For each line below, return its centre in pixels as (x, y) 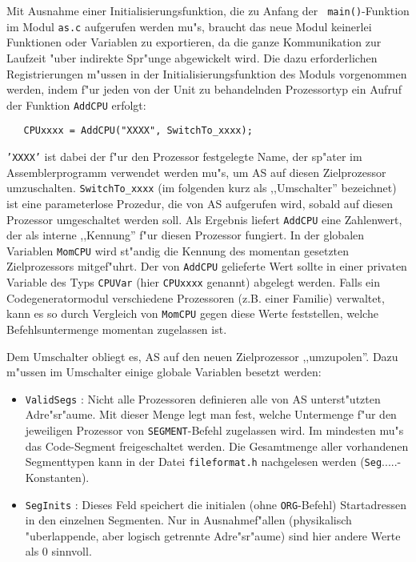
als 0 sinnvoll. (58, 551)
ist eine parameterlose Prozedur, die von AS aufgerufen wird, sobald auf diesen (200, 203)
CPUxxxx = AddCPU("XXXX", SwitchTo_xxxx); (138, 131)
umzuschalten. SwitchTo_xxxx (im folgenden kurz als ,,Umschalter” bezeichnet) (202, 188)
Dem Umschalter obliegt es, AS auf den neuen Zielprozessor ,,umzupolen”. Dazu (202, 356)
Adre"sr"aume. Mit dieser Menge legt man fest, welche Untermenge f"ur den (211, 414)
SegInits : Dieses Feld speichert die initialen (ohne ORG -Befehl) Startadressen (216, 504)
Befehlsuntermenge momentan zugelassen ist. (117, 329)
